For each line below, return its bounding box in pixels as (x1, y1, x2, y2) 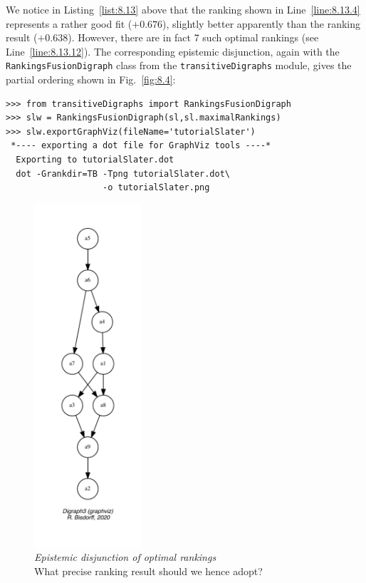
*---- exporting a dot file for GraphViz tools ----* (11, 140, 271, 151)
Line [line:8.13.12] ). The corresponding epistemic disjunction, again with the (6, 43, 340, 58)
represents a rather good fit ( (6, 16, 132, 31)
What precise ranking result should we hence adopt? (34, 563, 263, 578)
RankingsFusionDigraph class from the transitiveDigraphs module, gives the (6, 58, 352, 73)
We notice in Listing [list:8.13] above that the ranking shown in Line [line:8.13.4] (6, 2, 360, 16)
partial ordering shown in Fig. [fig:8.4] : (6, 72, 176, 87)
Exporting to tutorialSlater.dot (16, 155, 174, 165)
